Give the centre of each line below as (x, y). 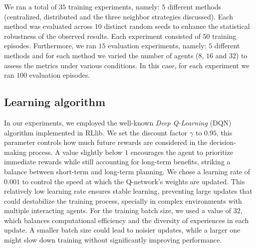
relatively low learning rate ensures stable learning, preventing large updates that (128, 191)
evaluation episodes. (60, 75)
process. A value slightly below (76, 152)
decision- (223, 142)
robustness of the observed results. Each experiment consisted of (102, 36)
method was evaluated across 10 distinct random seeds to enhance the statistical (127, 26)
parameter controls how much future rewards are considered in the (106, 142)
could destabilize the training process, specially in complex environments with (123, 200)
